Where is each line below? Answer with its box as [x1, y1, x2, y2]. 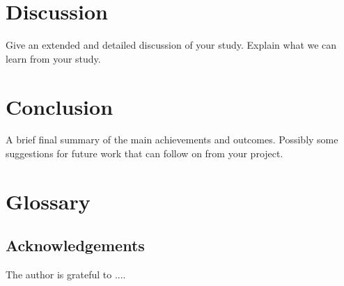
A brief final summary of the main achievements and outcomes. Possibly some [6, 132, 338, 147]
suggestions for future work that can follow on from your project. [6, 146, 283, 161]
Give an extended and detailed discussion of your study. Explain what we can [6, 38, 337, 52]
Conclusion [6, 92, 114, 120]
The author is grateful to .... [6, 267, 126, 282]
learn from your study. [6, 51, 101, 65]
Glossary [6, 186, 91, 215]
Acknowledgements [6, 235, 145, 256]
